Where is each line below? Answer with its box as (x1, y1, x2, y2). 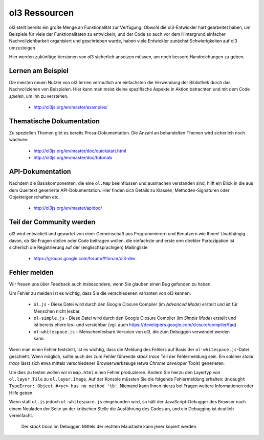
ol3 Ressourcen (9, 7, 74, 18)
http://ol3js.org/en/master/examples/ (33, 104, 108, 110)
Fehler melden (9, 268, 54, 277)
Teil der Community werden (9, 218, 95, 226)
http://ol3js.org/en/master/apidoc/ (33, 205, 102, 211)
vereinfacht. (9, 412, 34, 418)
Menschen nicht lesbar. (33, 308, 81, 314)
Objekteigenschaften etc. (9, 194, 60, 200)
